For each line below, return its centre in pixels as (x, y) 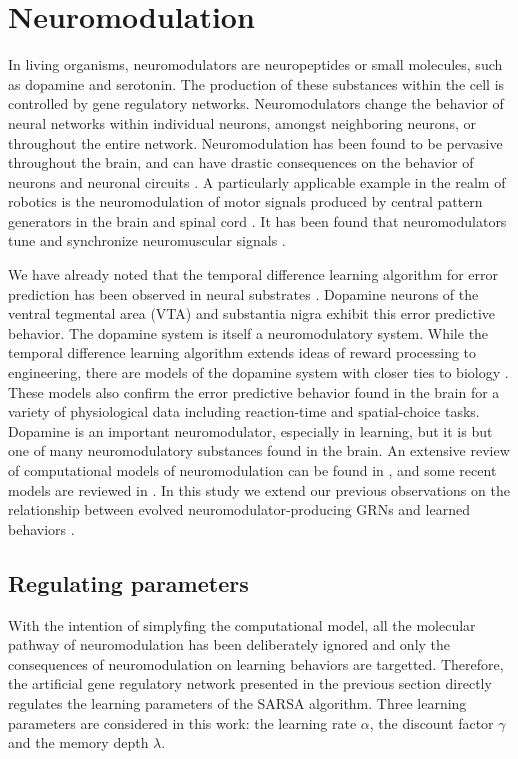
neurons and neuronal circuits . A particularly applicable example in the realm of (257, 181)
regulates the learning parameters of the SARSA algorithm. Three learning (237, 702)
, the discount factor (431, 722)
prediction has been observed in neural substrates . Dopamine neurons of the (243, 293)
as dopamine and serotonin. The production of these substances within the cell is (256, 83)
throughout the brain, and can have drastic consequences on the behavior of (241, 162)
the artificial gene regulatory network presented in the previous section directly (250, 683)
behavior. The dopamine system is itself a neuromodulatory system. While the (248, 332)
